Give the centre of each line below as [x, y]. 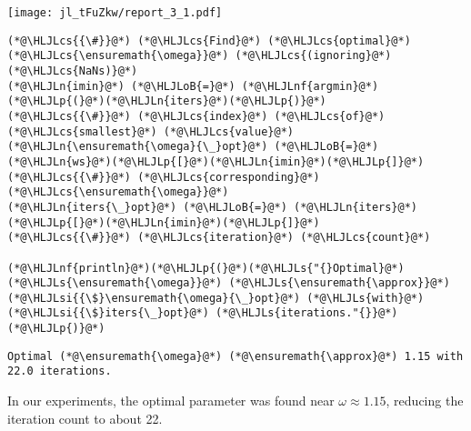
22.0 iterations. [60, 371]
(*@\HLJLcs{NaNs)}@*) [73, 70]
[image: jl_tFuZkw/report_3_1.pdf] [115, 13]
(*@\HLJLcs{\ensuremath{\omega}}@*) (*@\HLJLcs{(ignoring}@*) [200, 56]
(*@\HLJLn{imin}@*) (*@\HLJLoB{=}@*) [121, 86]
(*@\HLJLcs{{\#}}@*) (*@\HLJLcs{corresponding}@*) [164, 177]
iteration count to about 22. [85, 418]
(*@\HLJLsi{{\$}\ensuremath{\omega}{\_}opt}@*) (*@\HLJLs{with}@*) [216, 298]
